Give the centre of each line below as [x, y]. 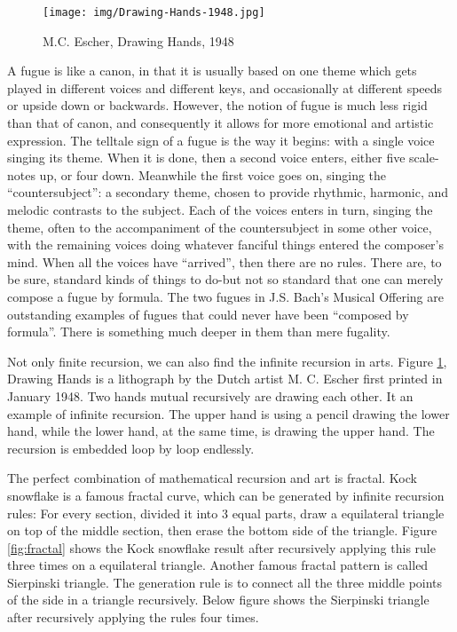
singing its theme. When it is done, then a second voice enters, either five [206, 158]
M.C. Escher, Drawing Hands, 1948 [138, 40]
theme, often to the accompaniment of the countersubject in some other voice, [220, 227]
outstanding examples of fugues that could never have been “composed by [208, 314]
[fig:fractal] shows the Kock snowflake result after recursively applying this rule [221, 547]
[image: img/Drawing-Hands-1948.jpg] [154, 12]
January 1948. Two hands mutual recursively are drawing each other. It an [210, 395]
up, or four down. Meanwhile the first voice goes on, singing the [213, 174]
